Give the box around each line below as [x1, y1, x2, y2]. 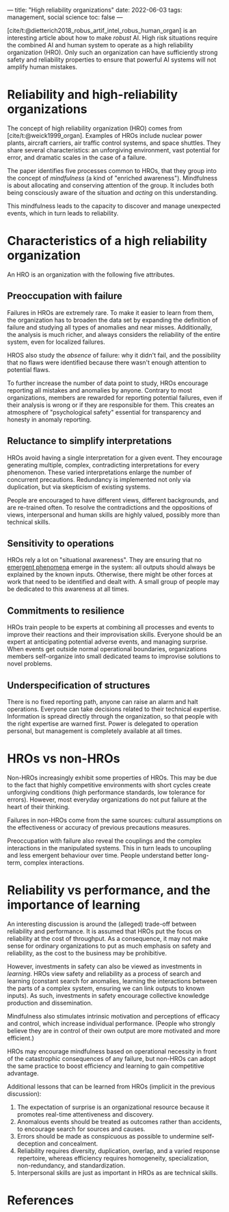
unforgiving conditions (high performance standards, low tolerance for [7, 788, 206, 796]
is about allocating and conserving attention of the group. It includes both [7, 181, 214, 189]
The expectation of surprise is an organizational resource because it [16, 1103, 210, 1111]
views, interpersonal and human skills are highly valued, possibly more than [7, 511, 220, 519]
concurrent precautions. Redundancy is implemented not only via [7, 475, 191, 483]
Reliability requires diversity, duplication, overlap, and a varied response [16, 1146, 220, 1155]
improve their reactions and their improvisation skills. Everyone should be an [7, 631, 222, 639]
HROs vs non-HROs [7, 751, 120, 767]
